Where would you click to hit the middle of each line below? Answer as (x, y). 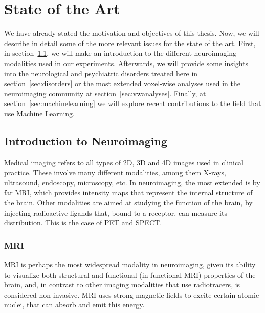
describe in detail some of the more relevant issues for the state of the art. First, (130, 43)
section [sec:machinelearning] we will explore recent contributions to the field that (133, 103)
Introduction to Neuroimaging (86, 141)
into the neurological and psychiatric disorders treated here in (101, 73)
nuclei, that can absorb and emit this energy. (74, 305)
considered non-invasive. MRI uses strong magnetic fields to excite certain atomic (132, 294)
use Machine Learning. (39, 113)
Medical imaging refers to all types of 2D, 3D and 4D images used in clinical (124, 162)
